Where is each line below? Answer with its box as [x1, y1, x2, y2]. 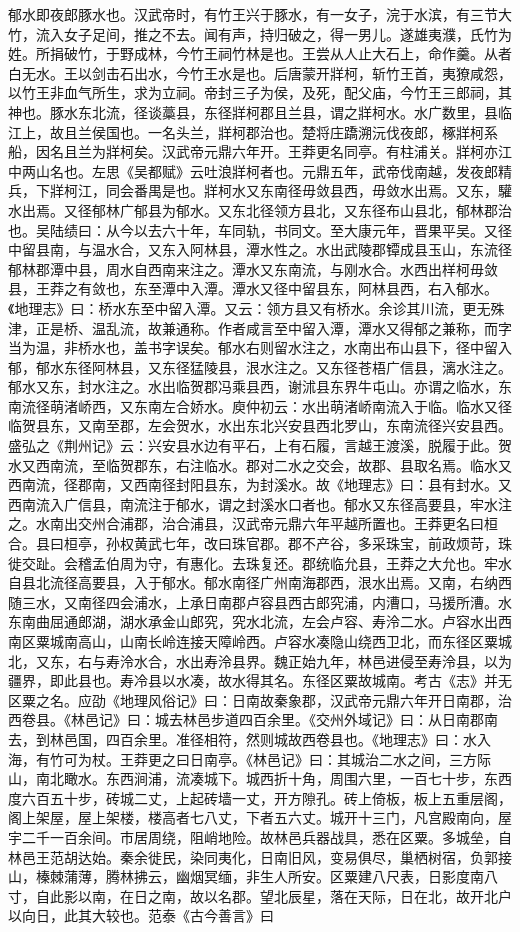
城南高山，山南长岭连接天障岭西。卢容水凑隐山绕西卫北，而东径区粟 [49, 631, 498, 651]
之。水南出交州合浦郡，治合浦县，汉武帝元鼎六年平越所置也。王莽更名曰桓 [8, 513, 498, 534]
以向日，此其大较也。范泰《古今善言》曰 [8, 905, 274, 926]
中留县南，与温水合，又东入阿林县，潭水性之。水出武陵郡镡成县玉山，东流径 [8, 239, 512, 260]
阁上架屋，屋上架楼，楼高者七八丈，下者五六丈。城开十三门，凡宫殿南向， [8, 807, 498, 828]
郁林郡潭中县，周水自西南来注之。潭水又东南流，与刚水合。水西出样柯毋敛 [8, 258, 498, 279]
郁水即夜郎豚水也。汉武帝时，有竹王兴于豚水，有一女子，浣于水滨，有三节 [8, 4, 498, 24]
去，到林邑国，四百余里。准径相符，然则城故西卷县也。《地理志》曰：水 [8, 728, 477, 749]
